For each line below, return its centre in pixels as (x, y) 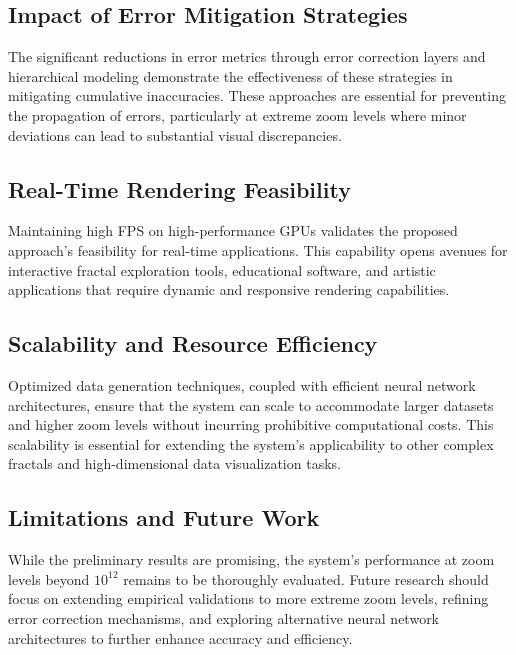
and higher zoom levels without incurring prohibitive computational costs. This (251, 424)
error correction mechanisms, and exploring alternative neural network (224, 617)
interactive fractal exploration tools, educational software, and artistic (222, 269)
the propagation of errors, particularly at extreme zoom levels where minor (237, 114)
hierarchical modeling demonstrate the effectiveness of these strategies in (230, 75)
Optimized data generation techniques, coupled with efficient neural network (242, 384)
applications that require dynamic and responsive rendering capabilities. (229, 289)
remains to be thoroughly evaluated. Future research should (306, 578)
